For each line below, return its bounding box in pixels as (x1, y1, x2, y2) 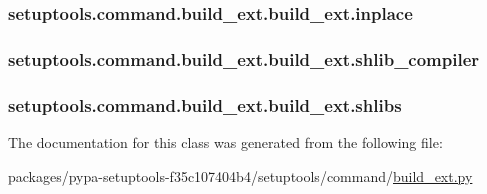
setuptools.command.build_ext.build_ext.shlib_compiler (8, 46, 480, 71)
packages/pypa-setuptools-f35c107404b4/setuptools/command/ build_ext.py (8, 165, 473, 186)
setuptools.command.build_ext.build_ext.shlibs (8, 92, 402, 117)
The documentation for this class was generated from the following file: (8, 131, 443, 152)
